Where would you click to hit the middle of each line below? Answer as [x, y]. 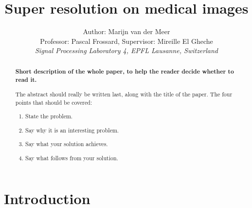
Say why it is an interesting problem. [72, 130]
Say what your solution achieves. [67, 144]
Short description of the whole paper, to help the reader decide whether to [125, 71]
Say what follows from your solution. [72, 158]
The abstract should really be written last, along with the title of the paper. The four [124, 94]
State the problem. [49, 116]
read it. [26, 80]
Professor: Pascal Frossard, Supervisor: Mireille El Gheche [126, 41]
